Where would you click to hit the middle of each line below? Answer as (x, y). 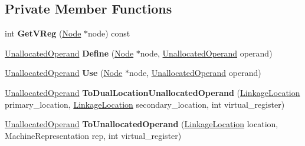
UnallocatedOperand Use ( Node (64, 73)
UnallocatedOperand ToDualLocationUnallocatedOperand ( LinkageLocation (152, 92)
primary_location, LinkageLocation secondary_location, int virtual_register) (145, 104)
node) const (109, 33)
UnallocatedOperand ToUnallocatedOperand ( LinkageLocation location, (142, 124)
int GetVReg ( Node (43, 33)
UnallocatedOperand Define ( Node (69, 53)
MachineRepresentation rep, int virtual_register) (93, 135)
